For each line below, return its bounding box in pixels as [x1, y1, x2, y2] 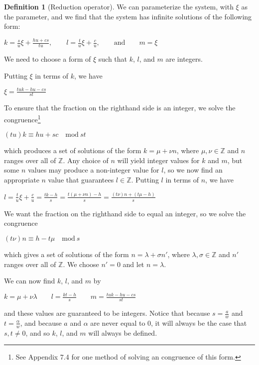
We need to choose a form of [4, 53, 91, 64]
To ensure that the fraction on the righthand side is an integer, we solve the [4, 102, 236, 113]
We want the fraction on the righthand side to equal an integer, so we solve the [4, 208, 246, 218]
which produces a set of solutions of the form [4, 145, 141, 156]
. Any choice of [63, 155, 109, 165]
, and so [25, 327, 50, 338]
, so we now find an [163, 165, 223, 175]
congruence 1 [4, 113, 41, 124]
